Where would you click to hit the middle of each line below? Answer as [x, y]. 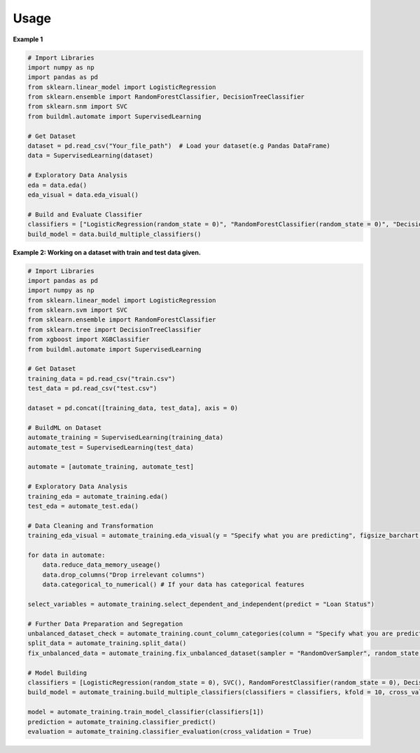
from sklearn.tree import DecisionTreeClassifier [114, 330]
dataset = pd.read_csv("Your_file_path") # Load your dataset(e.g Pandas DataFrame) [179, 146]
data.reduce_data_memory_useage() [101, 565]
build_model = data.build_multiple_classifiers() [114, 234]
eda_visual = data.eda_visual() [83, 195]
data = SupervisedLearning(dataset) [91, 156]
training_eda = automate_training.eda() [98, 496]
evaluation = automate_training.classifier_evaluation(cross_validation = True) [170, 731]
